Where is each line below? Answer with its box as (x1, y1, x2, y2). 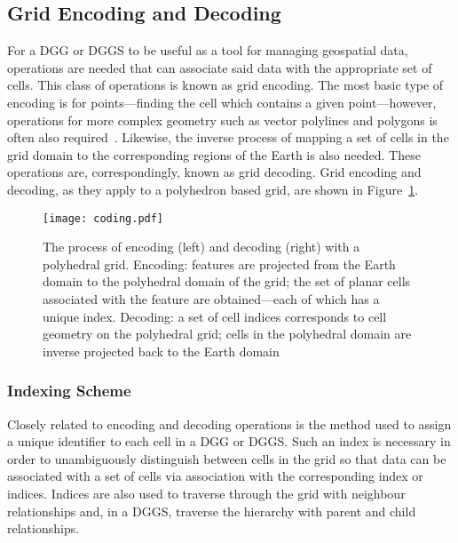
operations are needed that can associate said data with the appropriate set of (7, 58, 432, 76)
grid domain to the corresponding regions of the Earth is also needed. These (7, 145, 421, 164)
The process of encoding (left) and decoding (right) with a (43, 237, 360, 256)
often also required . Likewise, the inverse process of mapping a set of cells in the (7, 128, 449, 147)
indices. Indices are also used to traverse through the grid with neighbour (7, 483, 406, 502)
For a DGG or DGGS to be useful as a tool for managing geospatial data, (7, 41, 408, 60)
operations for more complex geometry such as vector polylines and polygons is (7, 110, 438, 129)
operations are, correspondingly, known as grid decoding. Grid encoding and (7, 163, 422, 181)
